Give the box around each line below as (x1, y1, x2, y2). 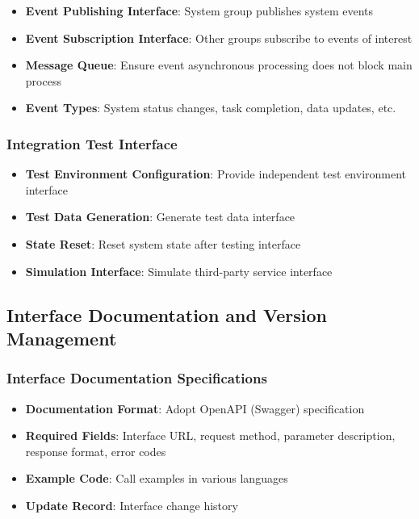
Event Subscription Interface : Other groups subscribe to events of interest (25, 29, 413, 46)
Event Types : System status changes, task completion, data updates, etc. (25, 99, 396, 116)
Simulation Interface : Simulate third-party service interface (25, 262, 333, 279)
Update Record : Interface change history (25, 496, 238, 513)
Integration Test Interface (6, 133, 178, 153)
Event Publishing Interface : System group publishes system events (25, 2, 374, 19)
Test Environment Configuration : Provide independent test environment (25, 165, 407, 182)
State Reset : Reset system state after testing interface (25, 235, 301, 252)
